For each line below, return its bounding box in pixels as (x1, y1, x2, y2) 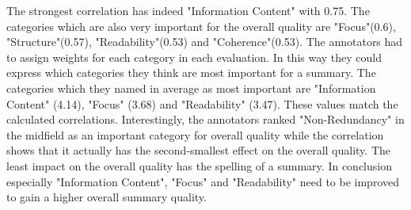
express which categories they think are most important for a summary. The (6, 64, 376, 81)
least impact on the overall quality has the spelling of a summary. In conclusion (6, 157, 392, 174)
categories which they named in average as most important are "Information (6, 79, 376, 96)
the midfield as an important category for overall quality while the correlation (6, 126, 384, 143)
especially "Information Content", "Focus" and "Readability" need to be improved (6, 173, 400, 189)
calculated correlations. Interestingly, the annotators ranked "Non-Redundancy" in (6, 111, 405, 128)
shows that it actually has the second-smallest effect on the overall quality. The (6, 142, 391, 158)
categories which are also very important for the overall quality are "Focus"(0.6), (6, 17, 396, 34)
